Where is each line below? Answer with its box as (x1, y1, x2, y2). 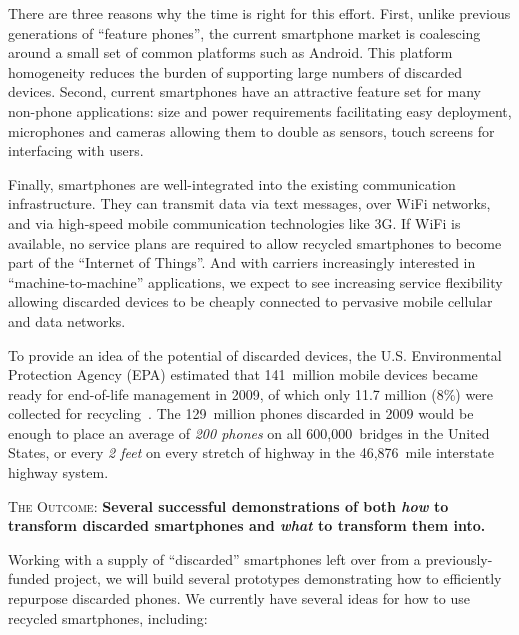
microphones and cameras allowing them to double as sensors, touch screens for (8, 120, 495, 141)
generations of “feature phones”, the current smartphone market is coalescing (8, 22, 481, 43)
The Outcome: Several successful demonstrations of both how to (8, 495, 449, 516)
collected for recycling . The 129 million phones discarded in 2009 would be (8, 403, 474, 424)
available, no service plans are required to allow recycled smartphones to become (8, 232, 502, 253)
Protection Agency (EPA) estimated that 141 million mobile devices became (8, 364, 478, 385)
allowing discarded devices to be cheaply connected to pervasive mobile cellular (8, 291, 493, 312)
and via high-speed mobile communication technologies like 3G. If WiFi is (8, 212, 461, 233)
